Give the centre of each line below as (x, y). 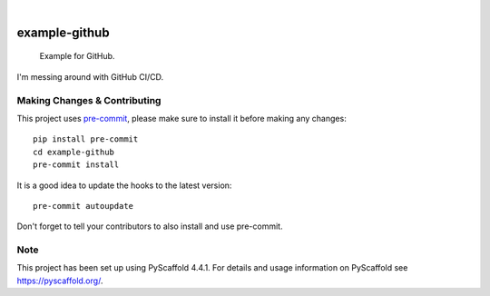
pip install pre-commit (86, 139)
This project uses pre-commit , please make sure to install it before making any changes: (181, 118)
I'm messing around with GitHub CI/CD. (90, 76)
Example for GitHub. (77, 56)
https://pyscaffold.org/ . (60, 281)
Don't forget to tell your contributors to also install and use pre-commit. (150, 226)
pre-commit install (76, 165)
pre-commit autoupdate (83, 206)
